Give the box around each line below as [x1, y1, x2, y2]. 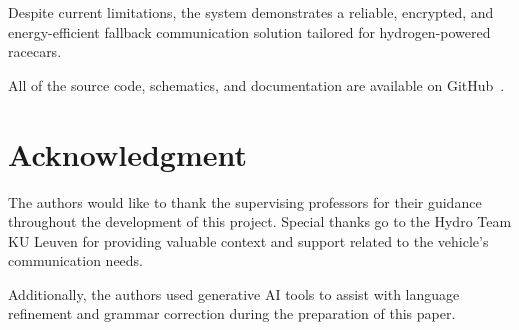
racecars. [8, 41, 62, 62]
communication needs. [8, 250, 144, 271]
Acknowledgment [8, 133, 247, 174]
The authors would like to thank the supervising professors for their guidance [8, 191, 482, 212]
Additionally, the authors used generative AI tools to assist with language [8, 283, 460, 304]
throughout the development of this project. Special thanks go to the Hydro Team [8, 211, 512, 232]
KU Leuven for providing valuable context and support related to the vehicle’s [8, 230, 489, 251]
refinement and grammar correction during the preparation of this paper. [8, 303, 456, 324]
